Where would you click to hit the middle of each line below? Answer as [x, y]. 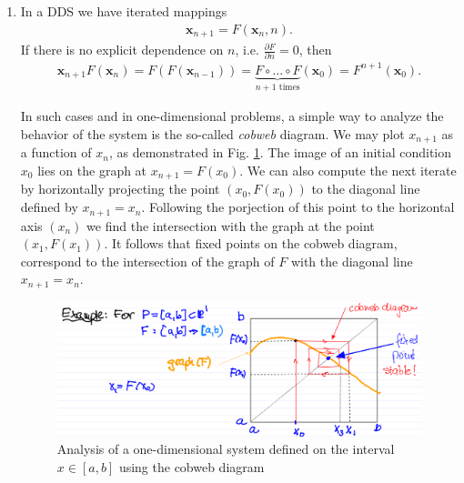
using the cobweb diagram [192, 467]
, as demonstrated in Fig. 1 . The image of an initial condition [280, 152]
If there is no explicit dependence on [122, 50]
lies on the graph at [92, 170]
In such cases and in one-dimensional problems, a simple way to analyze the [232, 116]
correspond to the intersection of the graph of [147, 261]
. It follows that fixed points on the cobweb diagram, [251, 243]
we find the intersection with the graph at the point [231, 225]
